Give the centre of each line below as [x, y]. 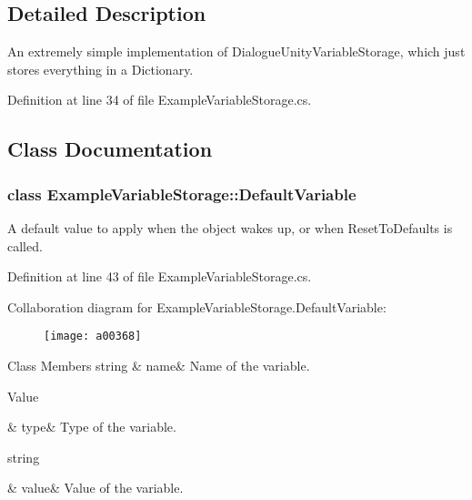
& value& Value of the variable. [95, 488]
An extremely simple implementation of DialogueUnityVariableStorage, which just [236, 51]
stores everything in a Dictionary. [100, 69]
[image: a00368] [93, 337]
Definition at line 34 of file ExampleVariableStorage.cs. [160, 100]
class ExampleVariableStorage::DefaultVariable [182, 194]
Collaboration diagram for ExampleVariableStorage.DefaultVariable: [197, 306]
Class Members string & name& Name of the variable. [159, 366]
